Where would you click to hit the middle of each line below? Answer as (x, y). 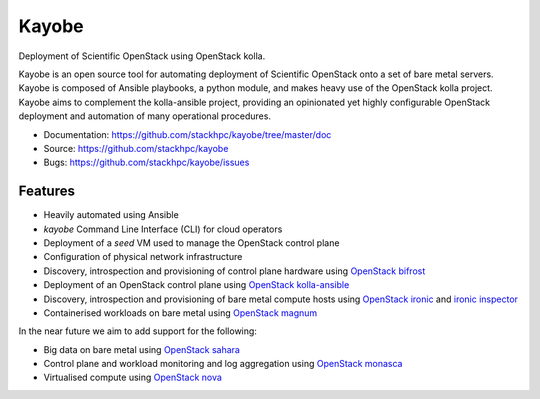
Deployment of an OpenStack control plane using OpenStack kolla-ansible (196, 285)
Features (46, 191)
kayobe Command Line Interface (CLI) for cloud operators (163, 229)
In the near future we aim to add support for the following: (137, 331)
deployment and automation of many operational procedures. (145, 116)
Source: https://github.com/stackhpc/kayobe (136, 148)
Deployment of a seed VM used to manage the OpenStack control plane (191, 242)
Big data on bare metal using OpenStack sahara (141, 349)
